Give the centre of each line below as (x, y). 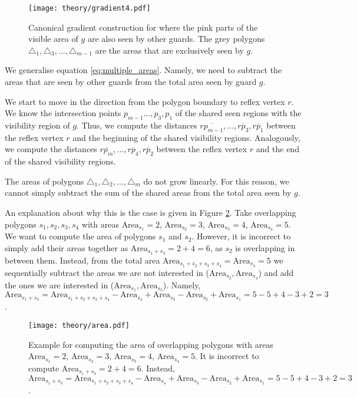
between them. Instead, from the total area (82, 260)
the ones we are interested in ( (59, 284)
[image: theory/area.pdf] (79, 325)
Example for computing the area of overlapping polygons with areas (151, 344)
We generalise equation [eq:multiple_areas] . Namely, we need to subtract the (143, 70)
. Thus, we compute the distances (137, 125)
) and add (276, 272)
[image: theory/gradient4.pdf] (90, 8)
